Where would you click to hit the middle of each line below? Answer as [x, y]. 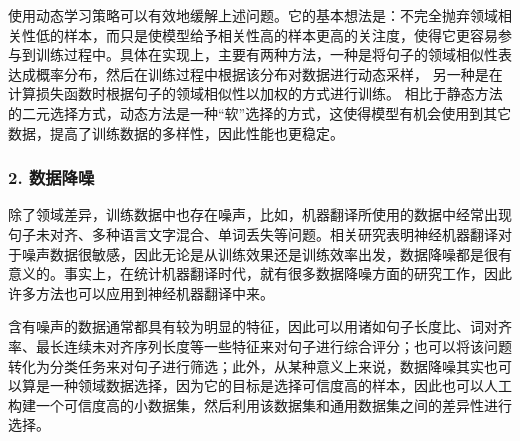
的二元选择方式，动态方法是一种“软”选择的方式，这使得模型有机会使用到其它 [260, 112]
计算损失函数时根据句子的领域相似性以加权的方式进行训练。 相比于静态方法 [255, 93]
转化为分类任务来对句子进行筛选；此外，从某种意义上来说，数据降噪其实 [246, 365]
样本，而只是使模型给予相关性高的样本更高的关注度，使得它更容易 [280, 34]
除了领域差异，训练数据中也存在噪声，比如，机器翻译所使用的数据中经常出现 [260, 214]
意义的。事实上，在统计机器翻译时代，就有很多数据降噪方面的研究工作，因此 [260, 273]
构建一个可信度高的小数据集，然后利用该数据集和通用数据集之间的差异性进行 [260, 404]
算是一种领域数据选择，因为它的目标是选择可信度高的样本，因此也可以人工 [266, 385]
